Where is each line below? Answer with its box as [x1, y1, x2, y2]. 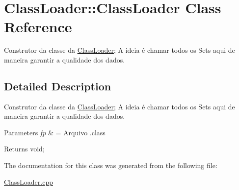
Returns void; [4, 144, 45, 154]
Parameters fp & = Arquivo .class [4, 127, 106, 137]
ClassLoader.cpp [4, 176, 53, 187]
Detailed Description [4, 78, 111, 93]
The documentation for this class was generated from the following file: [4, 160, 217, 170]
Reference [4, 17, 72, 37]
